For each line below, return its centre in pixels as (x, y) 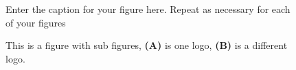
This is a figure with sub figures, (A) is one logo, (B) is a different (147, 45)
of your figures (36, 22)
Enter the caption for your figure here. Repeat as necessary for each (148, 9)
